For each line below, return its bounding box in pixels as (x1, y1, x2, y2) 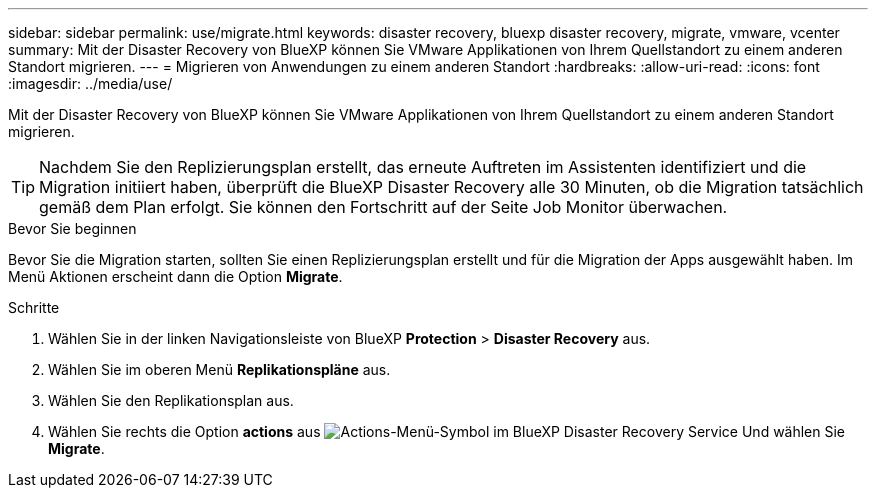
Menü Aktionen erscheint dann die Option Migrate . (8, 268, 343, 285)
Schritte (8, 299, 60, 316)
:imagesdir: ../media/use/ (8, 75, 173, 92)
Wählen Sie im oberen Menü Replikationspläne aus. (48, 361, 391, 378)
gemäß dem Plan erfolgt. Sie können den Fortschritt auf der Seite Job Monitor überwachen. (39, 197, 728, 217)
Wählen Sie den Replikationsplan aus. (48, 392, 294, 409)
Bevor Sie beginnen (8, 220, 137, 237)
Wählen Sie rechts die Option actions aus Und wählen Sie (48, 423, 846, 440)
